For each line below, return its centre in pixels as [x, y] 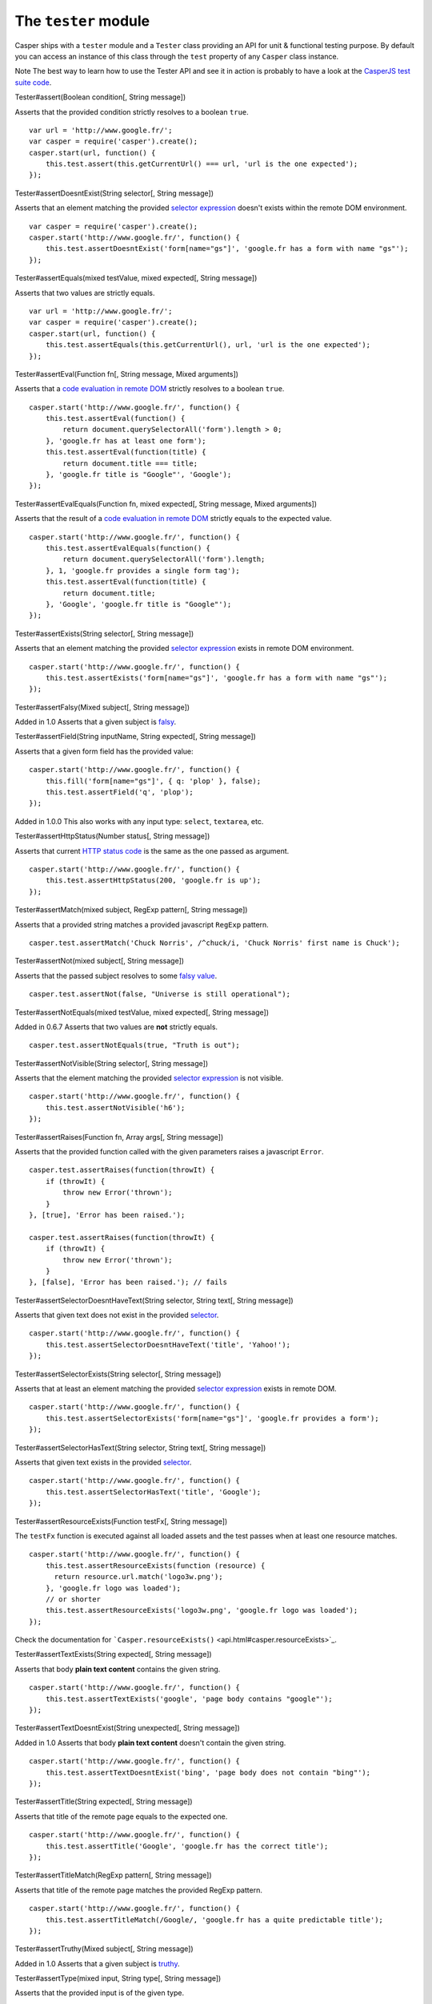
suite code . [33, 82]
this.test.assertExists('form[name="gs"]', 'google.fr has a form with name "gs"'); [216, 678]
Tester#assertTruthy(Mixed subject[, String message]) [104, 1949]
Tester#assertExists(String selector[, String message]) [104, 633]
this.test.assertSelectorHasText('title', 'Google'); [153, 1492]
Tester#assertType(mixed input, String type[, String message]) [118, 1978]
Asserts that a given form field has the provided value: [104, 751]
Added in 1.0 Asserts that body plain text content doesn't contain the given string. [150, 1743]
